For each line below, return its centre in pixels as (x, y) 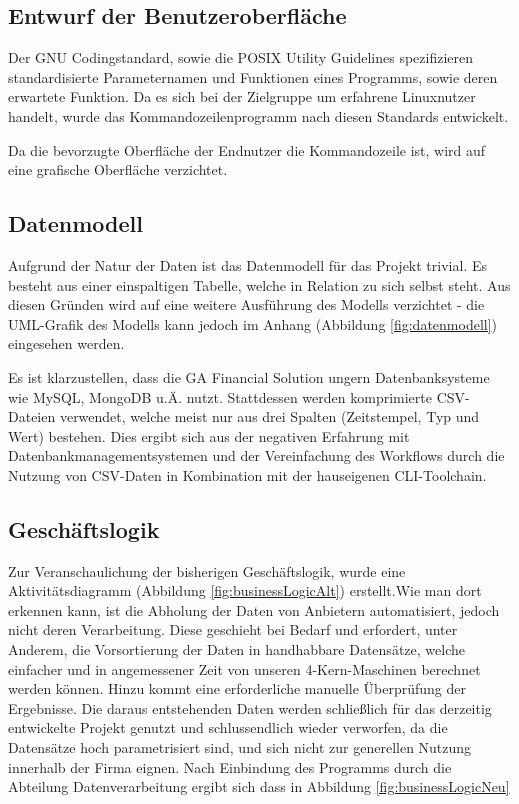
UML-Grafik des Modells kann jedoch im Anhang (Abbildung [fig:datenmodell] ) (253, 323)
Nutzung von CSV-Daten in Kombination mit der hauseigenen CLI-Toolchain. (247, 474)
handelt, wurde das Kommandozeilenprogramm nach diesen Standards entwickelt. (258, 115)
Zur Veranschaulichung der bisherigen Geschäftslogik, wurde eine (207, 570)
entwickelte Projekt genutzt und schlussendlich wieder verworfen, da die (228, 727)
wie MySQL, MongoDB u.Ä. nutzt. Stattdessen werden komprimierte (220, 396)
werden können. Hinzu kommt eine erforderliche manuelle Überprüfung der (237, 688)
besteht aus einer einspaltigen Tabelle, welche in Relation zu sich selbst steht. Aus (259, 284)
